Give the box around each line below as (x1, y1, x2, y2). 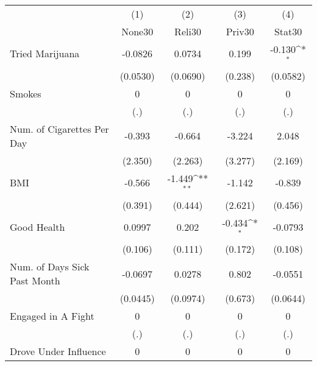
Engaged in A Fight (10, 309, 94, 323)
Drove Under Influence (10, 344, 106, 359)
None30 (121, 24, 154, 38)
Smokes (10, 86, 41, 100)
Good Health (10, 219, 65, 234)
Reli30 (174, 24, 201, 38)
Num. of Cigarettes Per (10, 121, 109, 136)
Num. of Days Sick (10, 259, 90, 274)
